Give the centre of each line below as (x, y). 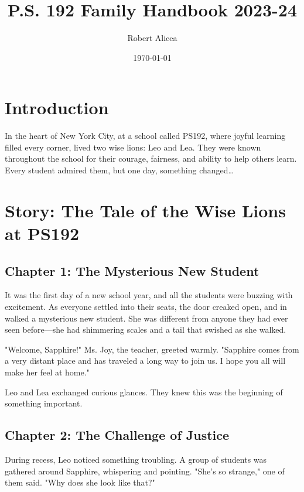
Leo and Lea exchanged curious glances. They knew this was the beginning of (144, 392)
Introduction (57, 107)
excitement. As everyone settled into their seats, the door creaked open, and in (146, 306)
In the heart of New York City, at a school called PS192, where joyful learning (145, 136)
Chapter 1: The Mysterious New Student (132, 270)
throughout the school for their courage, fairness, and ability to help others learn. (151, 158)
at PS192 (42, 233)
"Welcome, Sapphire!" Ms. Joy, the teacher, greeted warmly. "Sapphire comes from (152, 349)
